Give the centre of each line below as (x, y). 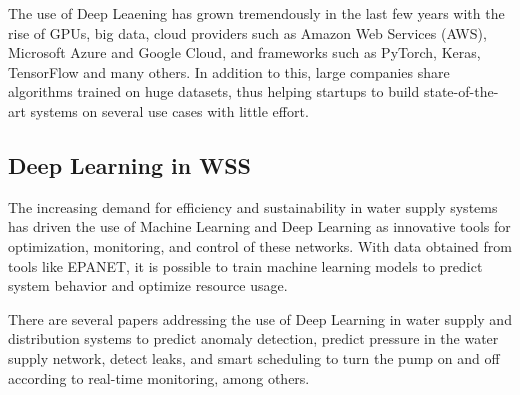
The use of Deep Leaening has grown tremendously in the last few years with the (256, 13)
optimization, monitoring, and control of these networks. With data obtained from (260, 245)
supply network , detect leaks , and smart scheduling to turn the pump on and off (254, 357)
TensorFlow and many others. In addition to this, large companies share (229, 71)
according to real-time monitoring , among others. (159, 377)
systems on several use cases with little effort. (169, 110)
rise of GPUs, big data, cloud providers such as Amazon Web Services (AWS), (247, 32)
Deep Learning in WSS (130, 164)
